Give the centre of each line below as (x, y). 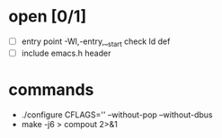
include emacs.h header (66, 53)
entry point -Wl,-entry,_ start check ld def (96, 42)
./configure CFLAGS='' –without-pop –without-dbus (117, 115)
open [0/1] (48, 17)
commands (51, 89)
